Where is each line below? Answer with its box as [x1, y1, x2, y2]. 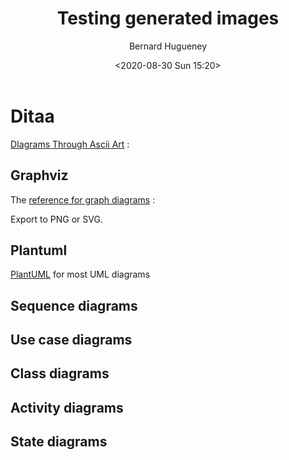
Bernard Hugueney [128, 40, 208, 52]
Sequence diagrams [10, 297, 138, 314]
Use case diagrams [10, 332, 133, 349]
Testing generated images [56, 7, 280, 30]
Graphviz [10, 167, 69, 184]
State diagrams [10, 433, 108, 451]
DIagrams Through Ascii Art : [10, 138, 130, 150]
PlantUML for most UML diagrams [10, 268, 151, 281]
